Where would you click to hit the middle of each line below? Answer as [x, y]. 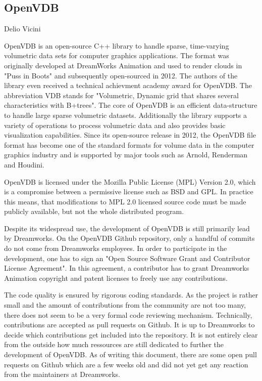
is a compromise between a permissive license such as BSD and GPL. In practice [129, 192]
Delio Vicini [22, 29]
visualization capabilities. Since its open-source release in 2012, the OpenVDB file [130, 135]
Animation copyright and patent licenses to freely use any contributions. [116, 278]
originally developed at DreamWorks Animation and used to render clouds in [123, 65]
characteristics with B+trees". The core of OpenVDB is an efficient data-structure [131, 105]
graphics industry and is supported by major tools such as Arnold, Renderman [126, 155]
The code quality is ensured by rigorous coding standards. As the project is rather [131, 295]
